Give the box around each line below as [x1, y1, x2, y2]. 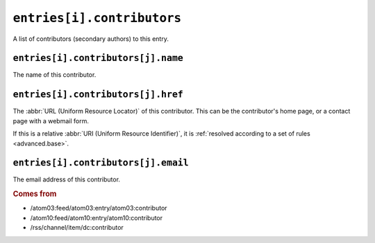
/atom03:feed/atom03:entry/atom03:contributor [30, 204, 167, 213]
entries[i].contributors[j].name [12, 53, 183, 64]
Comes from [12, 189, 57, 199]
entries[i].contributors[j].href [12, 89, 183, 100]
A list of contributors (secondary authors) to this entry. [12, 35, 169, 43]
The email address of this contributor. [12, 175, 121, 183]
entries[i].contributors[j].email [12, 157, 189, 169]
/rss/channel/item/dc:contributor [30, 224, 124, 232]
